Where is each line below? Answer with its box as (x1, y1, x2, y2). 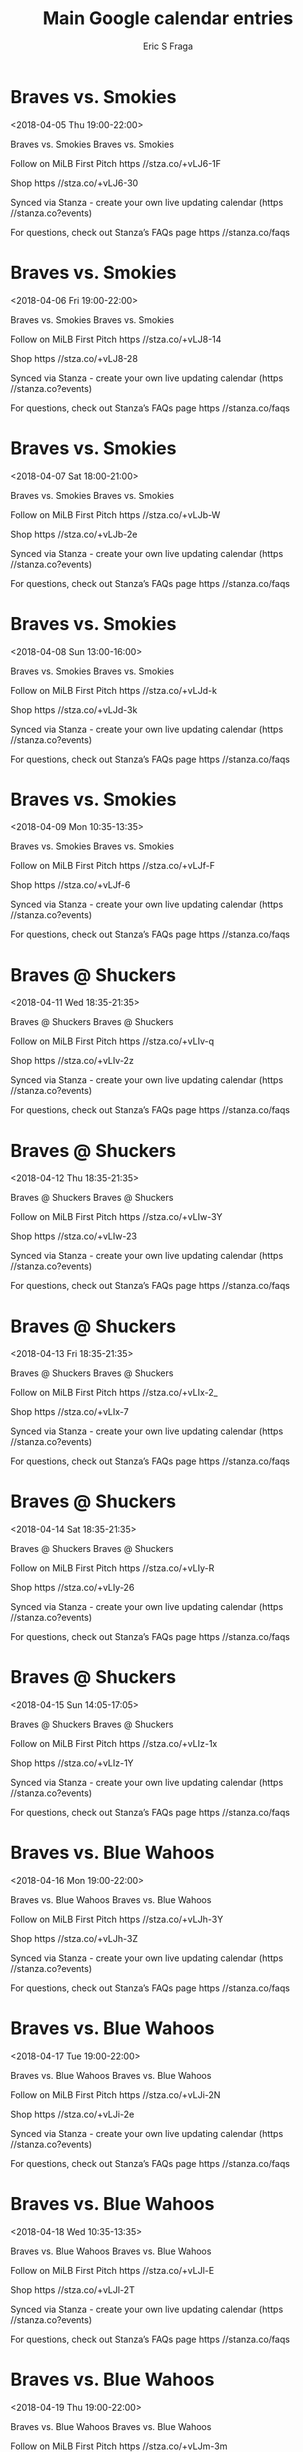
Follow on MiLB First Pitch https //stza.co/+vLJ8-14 (10, 333, 222, 345)
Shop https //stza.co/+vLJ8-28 (10, 352, 138, 364)
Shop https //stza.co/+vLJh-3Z (10, 1933, 138, 1945)
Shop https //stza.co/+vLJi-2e (10, 2108, 135, 2120)
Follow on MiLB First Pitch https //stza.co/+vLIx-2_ (10, 1387, 218, 1399)
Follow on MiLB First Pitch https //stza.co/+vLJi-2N (10, 2089, 221, 2101)
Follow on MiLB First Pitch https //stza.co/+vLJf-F (10, 860, 215, 872)
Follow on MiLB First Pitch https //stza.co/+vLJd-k (10, 684, 218, 696)
